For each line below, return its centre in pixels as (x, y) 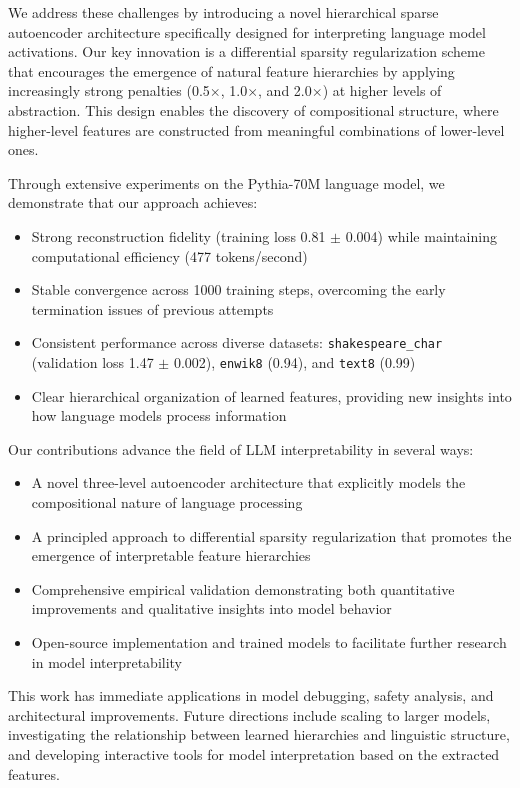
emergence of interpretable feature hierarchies (171, 555)
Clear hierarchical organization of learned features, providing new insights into (271, 395)
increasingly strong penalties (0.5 (109, 90)
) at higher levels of (382, 90)
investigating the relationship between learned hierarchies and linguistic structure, (259, 734)
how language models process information (159, 415)
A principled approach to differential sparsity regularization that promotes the (271, 535)
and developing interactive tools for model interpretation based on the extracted (254, 753)
